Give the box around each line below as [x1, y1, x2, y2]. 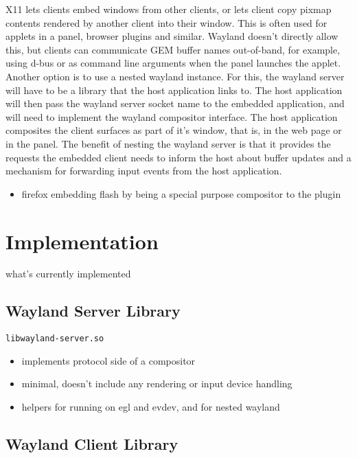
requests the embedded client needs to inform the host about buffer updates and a [5, 150, 352, 164]
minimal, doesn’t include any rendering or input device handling [21, 376, 292, 391]
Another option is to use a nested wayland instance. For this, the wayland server [5, 69, 345, 83]
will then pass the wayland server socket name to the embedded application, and [5, 96, 345, 111]
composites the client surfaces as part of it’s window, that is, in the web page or [5, 123, 342, 137]
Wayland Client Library [5, 433, 178, 455]
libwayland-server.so [5, 334, 104, 344]
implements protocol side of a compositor [21, 353, 196, 367]
